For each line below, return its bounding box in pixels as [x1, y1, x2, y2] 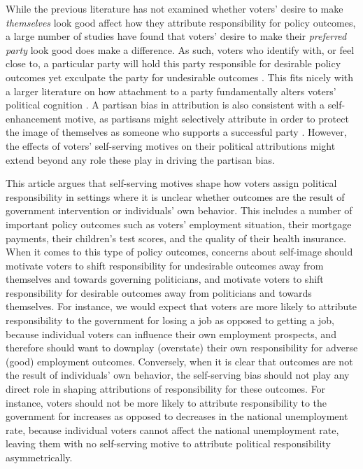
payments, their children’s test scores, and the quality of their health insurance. [6, 230, 346, 245]
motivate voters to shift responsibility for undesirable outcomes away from [6, 258, 324, 272]
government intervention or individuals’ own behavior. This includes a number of [6, 203, 353, 218]
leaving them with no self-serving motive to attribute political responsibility [6, 436, 331, 451]
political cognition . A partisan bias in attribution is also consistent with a [6, 97, 325, 112]
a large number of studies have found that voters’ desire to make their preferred [6, 29, 347, 43]
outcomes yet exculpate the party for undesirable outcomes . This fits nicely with [6, 69, 354, 84]
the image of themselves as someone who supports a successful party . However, [6, 125, 347, 139]
